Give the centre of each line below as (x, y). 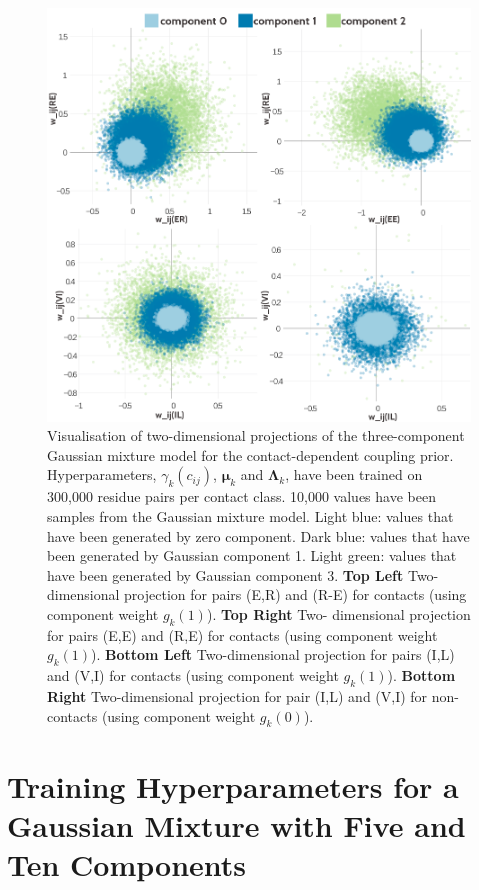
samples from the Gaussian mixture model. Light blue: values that (250, 516)
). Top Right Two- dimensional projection (338, 614)
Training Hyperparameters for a (233, 785)
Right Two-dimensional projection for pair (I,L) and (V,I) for (237, 695)
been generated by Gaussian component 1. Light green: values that (252, 555)
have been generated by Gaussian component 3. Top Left (225, 574)
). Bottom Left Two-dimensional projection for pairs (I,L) (273, 654)
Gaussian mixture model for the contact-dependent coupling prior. (250, 454)
